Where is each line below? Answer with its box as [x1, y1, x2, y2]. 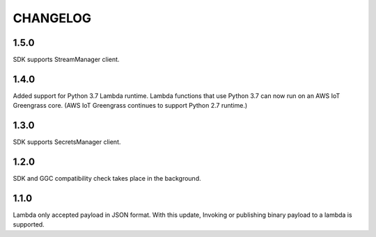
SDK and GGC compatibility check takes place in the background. [13, 174, 201, 183]
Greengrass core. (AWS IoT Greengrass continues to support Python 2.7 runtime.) [13, 101, 248, 110]
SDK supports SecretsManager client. [13, 138, 121, 146]
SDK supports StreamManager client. [13, 56, 120, 64]
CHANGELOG [13, 10, 92, 26]
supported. [13, 220, 45, 229]
